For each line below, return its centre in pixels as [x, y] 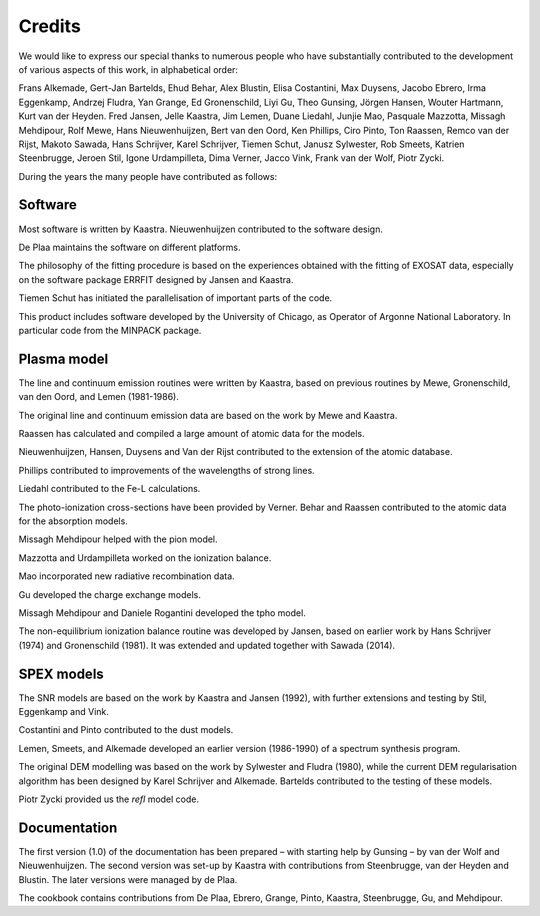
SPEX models [61, 673]
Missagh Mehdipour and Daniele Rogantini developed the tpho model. [162, 612]
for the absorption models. [73, 521]
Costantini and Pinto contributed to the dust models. [126, 730]
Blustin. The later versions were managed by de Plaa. [128, 879]
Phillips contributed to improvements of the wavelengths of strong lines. [166, 470]
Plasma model [63, 358]
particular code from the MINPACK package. [110, 330]
